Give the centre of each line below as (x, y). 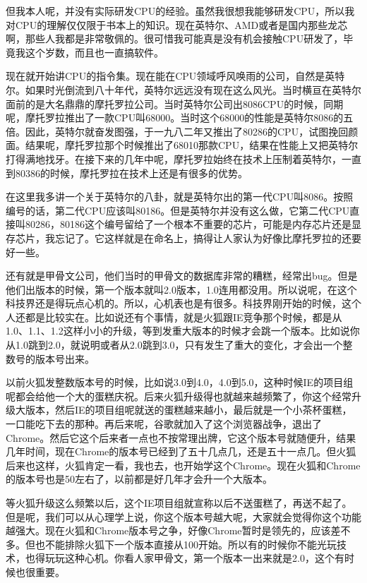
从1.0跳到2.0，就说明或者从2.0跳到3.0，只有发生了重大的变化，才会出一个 (174, 345)
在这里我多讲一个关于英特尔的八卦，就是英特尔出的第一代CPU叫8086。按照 (180, 197)
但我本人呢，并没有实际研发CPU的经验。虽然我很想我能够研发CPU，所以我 (180, 11)
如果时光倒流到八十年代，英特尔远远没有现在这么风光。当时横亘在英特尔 (193, 89)
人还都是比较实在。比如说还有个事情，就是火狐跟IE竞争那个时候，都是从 (174, 317)
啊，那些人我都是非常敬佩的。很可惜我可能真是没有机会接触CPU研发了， (175, 38)
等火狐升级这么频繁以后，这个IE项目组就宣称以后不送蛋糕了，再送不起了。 (179, 503)
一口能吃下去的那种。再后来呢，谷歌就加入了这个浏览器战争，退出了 (164, 424)
